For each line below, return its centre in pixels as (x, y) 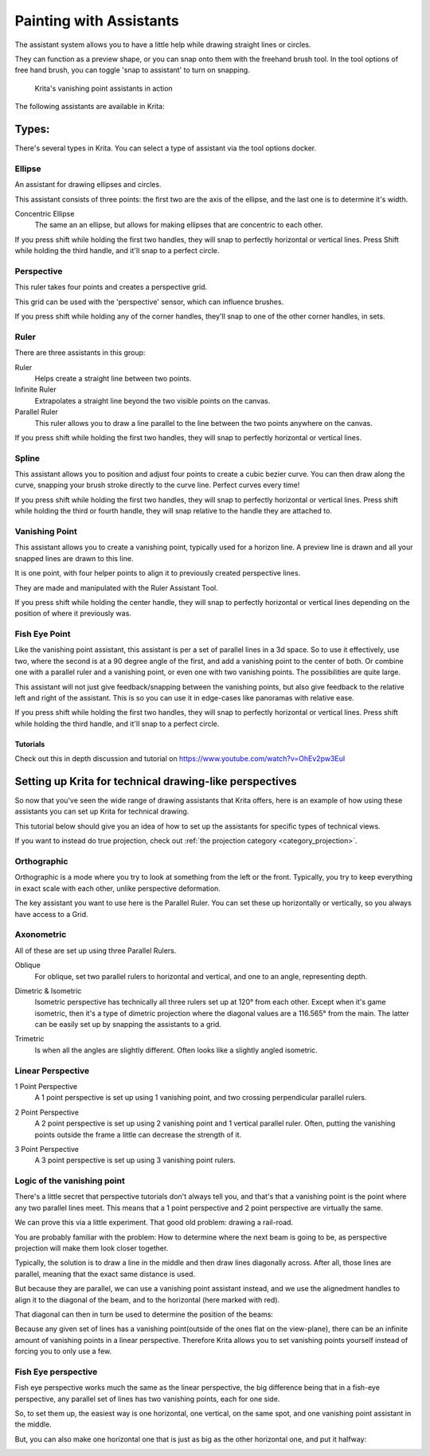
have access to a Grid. (51, 914)
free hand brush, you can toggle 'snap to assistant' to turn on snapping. (132, 70)
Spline (27, 458)
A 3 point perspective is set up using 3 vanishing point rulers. (135, 1160)
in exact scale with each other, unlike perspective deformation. (117, 888)
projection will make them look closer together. (92, 1248)
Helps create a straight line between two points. (113, 378)
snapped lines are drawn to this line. (74, 558)
